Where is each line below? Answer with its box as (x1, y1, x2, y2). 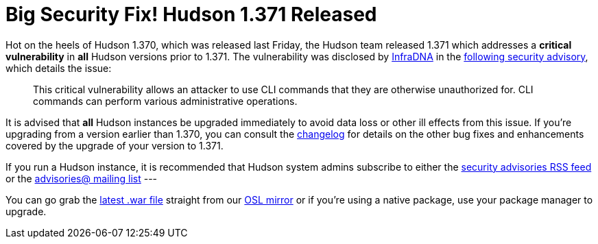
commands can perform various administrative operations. (33, 95, 298, 107)
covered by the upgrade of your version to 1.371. (5, 139, 224, 151)
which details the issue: (5, 62, 112, 74)
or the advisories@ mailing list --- (5, 172, 158, 184)
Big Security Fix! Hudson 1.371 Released (5, 3, 377, 26)
